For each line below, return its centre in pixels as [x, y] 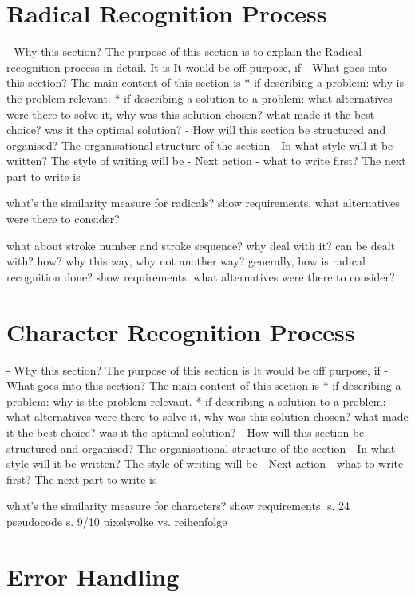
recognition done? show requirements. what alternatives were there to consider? [201, 276]
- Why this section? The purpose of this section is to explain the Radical [184, 51]
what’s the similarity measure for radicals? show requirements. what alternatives [203, 203]
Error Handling [93, 576]
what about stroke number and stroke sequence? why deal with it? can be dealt [201, 245]
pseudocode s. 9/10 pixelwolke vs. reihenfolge [117, 521]
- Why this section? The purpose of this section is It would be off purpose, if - [198, 369]
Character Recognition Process [181, 331]
